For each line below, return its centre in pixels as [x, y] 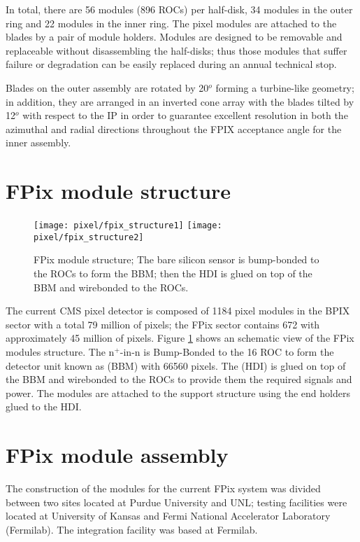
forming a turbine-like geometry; [285, 87]
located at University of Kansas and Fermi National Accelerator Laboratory [168, 516]
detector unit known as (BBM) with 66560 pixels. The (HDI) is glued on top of [176, 365]
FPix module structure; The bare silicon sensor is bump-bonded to [177, 259]
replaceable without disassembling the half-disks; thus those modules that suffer [177, 50]
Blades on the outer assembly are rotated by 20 [107, 87]
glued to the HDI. [44, 406]
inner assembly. [38, 143]
